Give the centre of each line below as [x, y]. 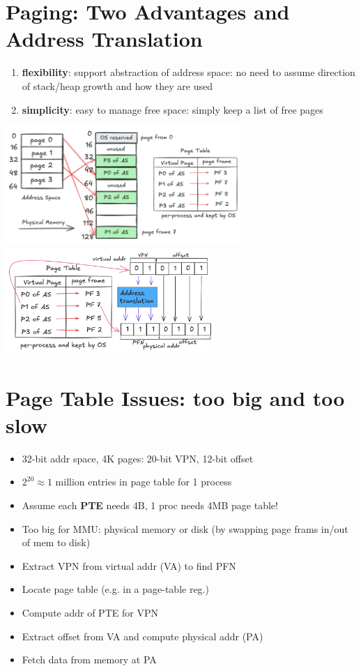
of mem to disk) [56, 542]
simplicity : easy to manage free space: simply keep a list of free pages [172, 109]
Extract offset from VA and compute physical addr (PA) [143, 636]
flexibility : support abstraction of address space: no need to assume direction [189, 72]
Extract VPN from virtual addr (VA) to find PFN [129, 565]
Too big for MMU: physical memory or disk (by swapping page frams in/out [185, 528]
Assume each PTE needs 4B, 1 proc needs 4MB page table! [150, 505]
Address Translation [104, 39]
